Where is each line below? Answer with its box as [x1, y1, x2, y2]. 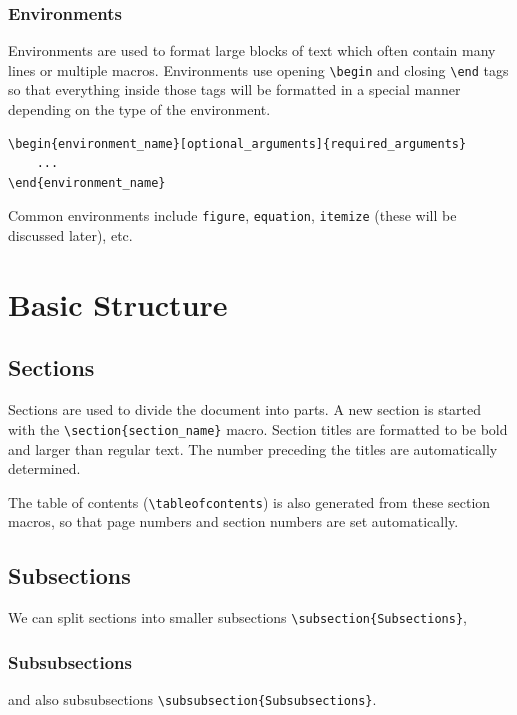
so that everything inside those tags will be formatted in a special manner [8, 79, 461, 100]
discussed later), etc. [8, 225, 133, 246]
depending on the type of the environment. [8, 99, 271, 120]
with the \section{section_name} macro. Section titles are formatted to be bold [8, 418, 508, 439]
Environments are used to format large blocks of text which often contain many [8, 40, 496, 61]
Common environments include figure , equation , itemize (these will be [8, 205, 457, 226]
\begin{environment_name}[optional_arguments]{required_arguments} [8, 136, 467, 151]
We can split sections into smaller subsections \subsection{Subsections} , [8, 607, 467, 628]
